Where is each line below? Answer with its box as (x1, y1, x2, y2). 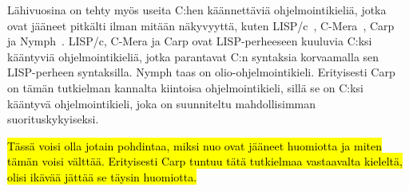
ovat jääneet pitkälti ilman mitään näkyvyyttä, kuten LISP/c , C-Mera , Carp (7, 17, 395, 33)
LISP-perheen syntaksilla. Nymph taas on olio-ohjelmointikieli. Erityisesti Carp (7, 64, 395, 80)
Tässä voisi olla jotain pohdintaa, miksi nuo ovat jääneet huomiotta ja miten (7, 137, 383, 154)
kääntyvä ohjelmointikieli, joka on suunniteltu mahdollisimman (7, 95, 316, 111)
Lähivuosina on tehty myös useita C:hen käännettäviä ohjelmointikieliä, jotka (7, 2, 387, 18)
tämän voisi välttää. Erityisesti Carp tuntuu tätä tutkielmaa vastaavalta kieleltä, (7, 153, 403, 170)
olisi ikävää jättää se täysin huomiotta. (7, 168, 197, 185)
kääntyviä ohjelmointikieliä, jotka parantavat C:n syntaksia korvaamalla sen (7, 48, 379, 64)
